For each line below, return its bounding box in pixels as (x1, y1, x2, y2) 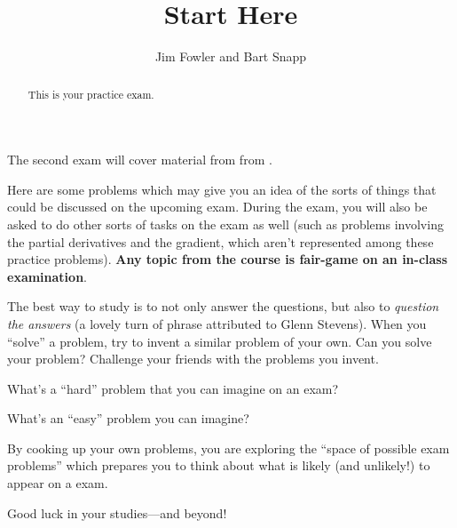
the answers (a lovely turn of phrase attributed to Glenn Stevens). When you (7, 314, 427, 332)
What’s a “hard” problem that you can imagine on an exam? (7, 379, 339, 397)
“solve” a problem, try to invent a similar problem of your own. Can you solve (7, 332, 432, 350)
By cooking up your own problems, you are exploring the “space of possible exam (7, 438, 450, 457)
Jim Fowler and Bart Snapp (154, 47, 307, 66)
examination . (7, 267, 87, 285)
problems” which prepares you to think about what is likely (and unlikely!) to (7, 456, 430, 475)
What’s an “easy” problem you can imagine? (7, 409, 249, 428)
